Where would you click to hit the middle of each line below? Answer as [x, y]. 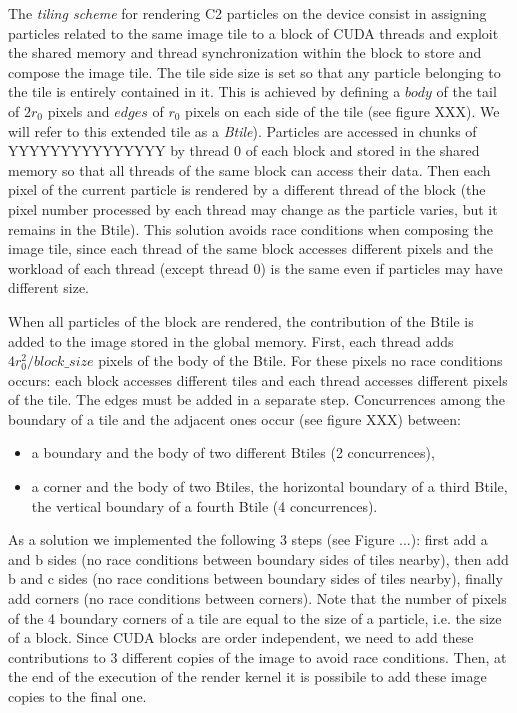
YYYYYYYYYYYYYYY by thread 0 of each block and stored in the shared [244, 150]
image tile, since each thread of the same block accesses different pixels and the [251, 248]
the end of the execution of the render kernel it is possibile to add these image [247, 676]
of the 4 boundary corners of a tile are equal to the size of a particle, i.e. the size [255, 617]
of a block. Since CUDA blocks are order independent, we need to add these [241, 637]
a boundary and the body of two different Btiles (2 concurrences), [233, 452]
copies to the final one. [77, 696]
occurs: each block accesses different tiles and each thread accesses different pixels [258, 379]
